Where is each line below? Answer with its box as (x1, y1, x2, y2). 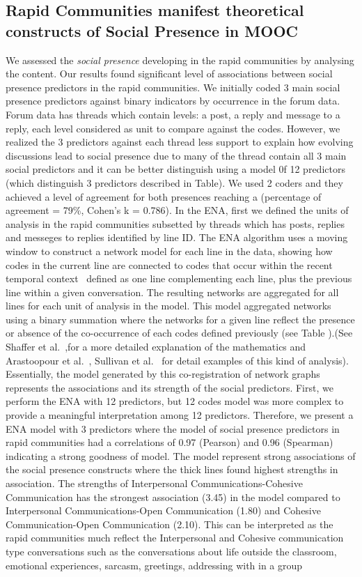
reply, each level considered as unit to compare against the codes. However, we (6, 121, 340, 135)
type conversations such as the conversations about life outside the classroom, (6, 544, 337, 558)
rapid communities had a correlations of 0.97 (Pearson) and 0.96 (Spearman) (6, 435, 333, 449)
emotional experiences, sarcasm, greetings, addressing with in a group (6, 557, 303, 572)
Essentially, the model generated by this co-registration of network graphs (6, 367, 320, 381)
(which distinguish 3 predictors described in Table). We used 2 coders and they (6, 175, 343, 190)
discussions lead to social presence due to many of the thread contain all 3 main (6, 148, 347, 162)
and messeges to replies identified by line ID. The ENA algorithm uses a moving (6, 230, 348, 245)
